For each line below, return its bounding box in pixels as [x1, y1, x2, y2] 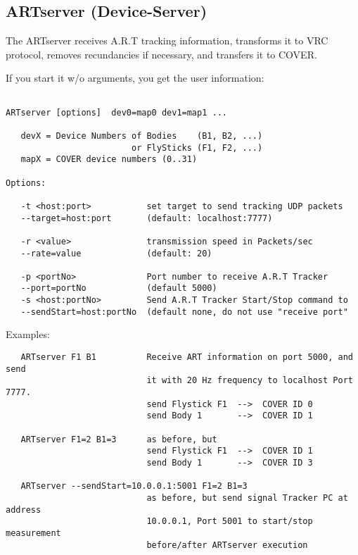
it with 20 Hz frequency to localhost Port [146, 375, 353, 386]
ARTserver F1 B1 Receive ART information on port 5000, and [20, 352, 353, 363]
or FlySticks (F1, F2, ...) [131, 142, 263, 153]
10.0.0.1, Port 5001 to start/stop [146, 516, 313, 527]
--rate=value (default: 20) [20, 248, 212, 258]
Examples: [6, 327, 50, 342]
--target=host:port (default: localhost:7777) [20, 213, 273, 223]
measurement [6, 528, 61, 538]
